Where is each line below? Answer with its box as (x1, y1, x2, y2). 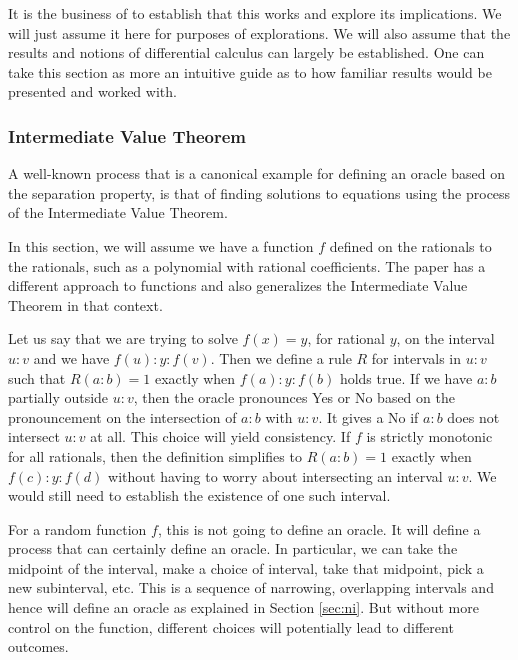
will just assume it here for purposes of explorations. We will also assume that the (8, 22, 511, 43)
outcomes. (8, 636, 69, 657)
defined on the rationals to (329, 235, 492, 256)
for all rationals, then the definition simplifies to (8, 445, 302, 466)
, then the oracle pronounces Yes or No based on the (133, 387, 455, 408)
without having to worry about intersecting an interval (108, 465, 443, 486)
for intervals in (371, 347, 462, 368)
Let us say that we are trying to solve (8, 328, 238, 349)
